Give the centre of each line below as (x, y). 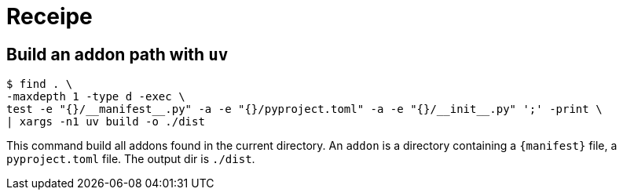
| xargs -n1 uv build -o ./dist (106, 122)
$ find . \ (40, 84)
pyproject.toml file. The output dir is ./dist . (131, 159)
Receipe (49, 16)
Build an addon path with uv (117, 54)
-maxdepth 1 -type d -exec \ (96, 97)
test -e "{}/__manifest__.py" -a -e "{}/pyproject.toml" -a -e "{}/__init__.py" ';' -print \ (304, 109)
